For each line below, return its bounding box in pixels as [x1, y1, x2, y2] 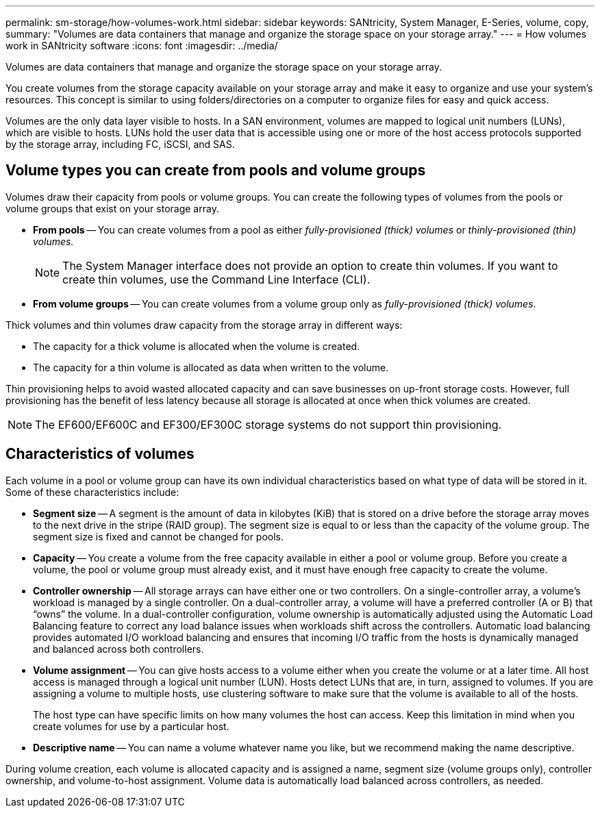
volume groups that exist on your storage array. [5, 202, 219, 214]
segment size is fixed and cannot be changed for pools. [33, 530, 284, 542]
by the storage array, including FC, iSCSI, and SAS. [5, 138, 235, 150]
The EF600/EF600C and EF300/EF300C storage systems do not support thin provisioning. [35, 417, 502, 431]
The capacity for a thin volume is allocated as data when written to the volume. [33, 361, 389, 373]
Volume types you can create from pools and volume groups [5, 162, 426, 179]
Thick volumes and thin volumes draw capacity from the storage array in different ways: [5, 318, 403, 331]
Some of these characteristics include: [5, 486, 179, 498]
